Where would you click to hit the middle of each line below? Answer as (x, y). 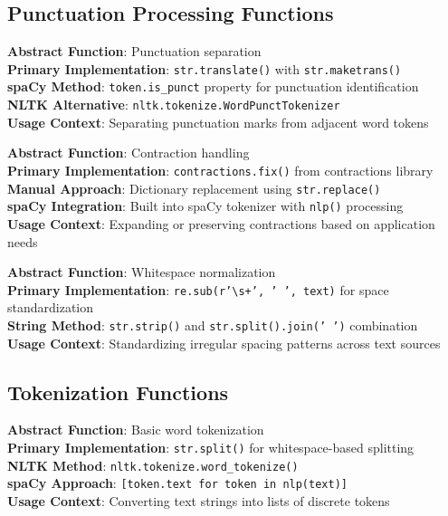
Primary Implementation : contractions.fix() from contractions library (220, 170)
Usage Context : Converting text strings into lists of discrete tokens (199, 500)
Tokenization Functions (118, 392)
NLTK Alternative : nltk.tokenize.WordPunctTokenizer (174, 105)
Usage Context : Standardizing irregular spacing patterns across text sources (224, 343)
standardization (51, 307)
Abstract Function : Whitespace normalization (142, 272)
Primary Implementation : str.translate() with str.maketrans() (205, 68)
